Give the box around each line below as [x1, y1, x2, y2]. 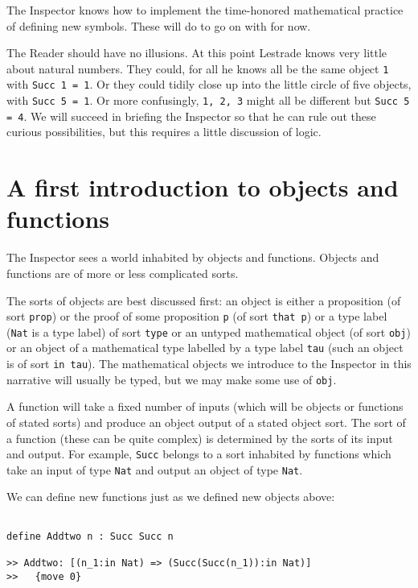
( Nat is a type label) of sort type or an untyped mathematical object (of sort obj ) [6, 323, 411, 340]
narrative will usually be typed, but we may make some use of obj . [6, 371, 337, 387]
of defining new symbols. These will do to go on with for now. [6, 17, 311, 34]
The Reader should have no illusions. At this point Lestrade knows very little [6, 44, 387, 61]
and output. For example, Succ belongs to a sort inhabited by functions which [6, 445, 391, 462]
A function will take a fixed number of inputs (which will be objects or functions [6, 398, 404, 415]
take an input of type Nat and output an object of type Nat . [6, 461, 303, 478]
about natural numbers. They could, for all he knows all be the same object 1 [6, 60, 389, 77]
